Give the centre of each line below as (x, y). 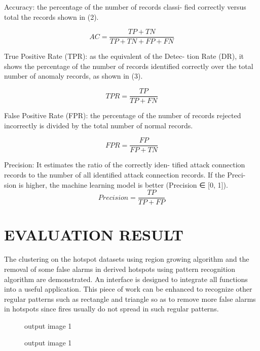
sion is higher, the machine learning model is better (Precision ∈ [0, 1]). (116, 184)
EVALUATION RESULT (94, 235)
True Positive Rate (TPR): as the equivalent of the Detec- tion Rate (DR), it (124, 56)
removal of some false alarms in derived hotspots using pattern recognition (120, 269)
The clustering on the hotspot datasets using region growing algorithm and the (127, 259)
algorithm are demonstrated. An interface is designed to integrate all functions (126, 279)
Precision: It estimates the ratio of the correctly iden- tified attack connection (125, 165)
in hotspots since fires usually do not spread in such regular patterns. (112, 309)
